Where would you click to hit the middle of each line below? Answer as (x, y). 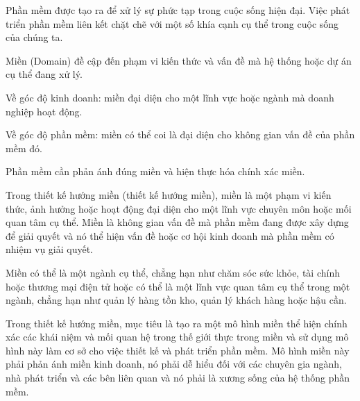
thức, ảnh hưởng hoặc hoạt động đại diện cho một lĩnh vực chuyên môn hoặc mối (179, 208)
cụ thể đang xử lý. (44, 74)
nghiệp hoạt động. (44, 111)
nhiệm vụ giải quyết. (50, 249)
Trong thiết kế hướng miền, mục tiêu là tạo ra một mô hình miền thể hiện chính (177, 323)
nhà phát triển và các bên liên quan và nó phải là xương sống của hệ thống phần (178, 378)
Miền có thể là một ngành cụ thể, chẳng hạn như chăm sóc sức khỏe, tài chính (173, 272)
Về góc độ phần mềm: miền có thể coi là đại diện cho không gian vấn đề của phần (180, 134)
